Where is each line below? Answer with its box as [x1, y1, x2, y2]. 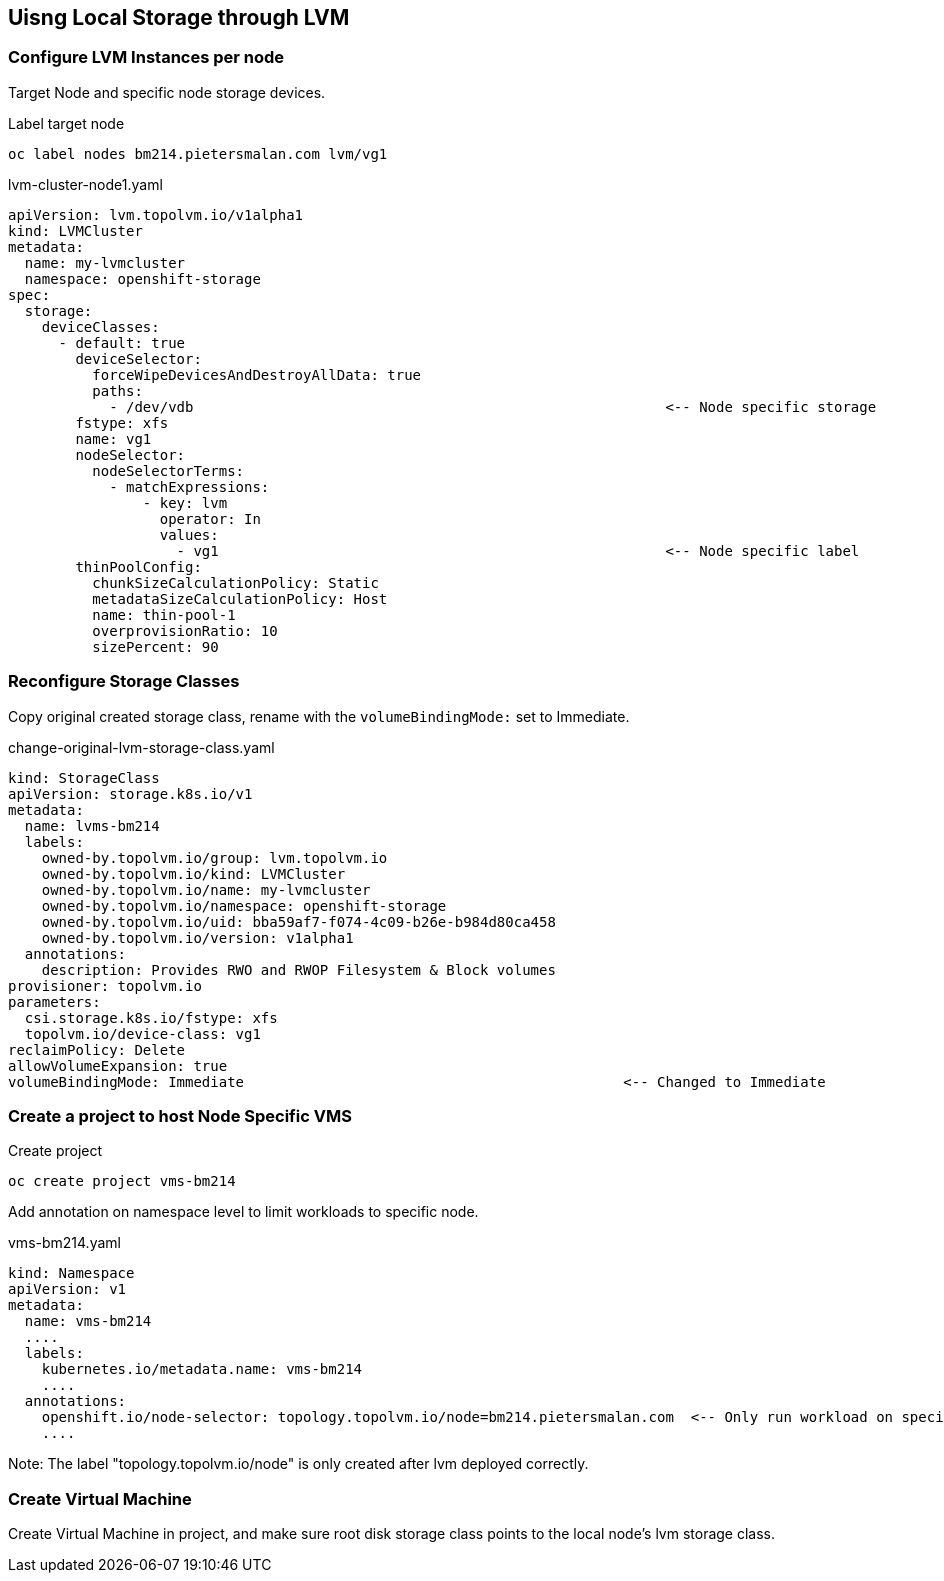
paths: [92, 382, 143, 399]
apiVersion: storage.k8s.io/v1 [8, 785, 253, 802]
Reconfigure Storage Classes [8, 671, 240, 692]
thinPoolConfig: [75, 558, 202, 575]
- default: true [58, 334, 186, 351]
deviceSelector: [75, 350, 202, 367]
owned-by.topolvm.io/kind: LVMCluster [41, 865, 346, 882]
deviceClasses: [41, 318, 160, 335]
